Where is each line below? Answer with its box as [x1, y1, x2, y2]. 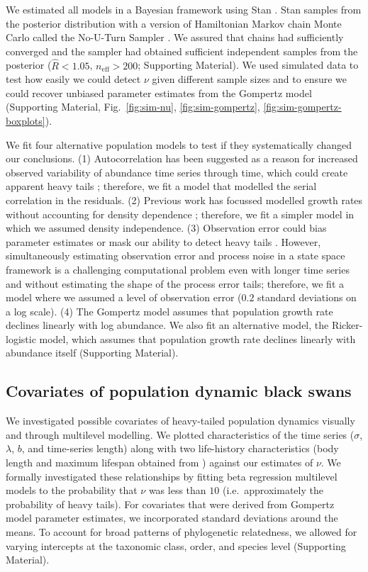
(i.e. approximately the [222, 483, 323, 498]
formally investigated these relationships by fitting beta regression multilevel [6, 469, 338, 483]
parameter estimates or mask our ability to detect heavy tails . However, [6, 234, 321, 249]
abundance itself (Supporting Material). [6, 345, 179, 360]
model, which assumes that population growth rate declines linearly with [39, 331, 356, 346]
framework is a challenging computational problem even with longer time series [6, 262, 350, 276]
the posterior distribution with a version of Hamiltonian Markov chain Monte [6, 16, 342, 30]
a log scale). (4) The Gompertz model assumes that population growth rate [6, 303, 333, 318]
